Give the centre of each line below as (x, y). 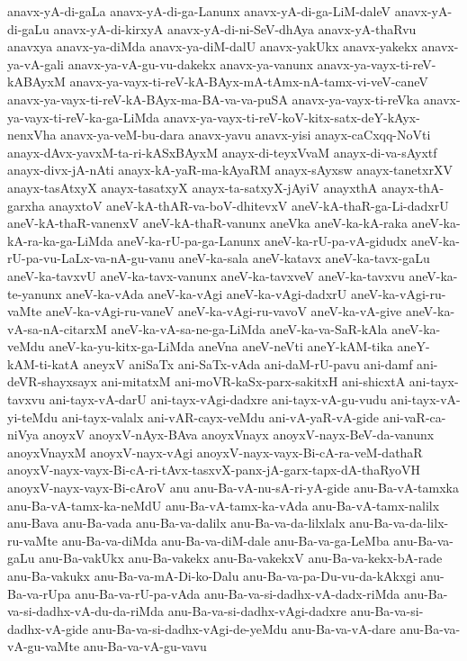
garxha (26, 205)
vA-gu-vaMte (44, 646)
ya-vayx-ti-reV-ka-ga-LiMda (84, 117)
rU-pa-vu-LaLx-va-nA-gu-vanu (91, 258)
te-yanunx (35, 293)
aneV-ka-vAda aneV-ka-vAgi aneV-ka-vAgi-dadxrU (207, 293)
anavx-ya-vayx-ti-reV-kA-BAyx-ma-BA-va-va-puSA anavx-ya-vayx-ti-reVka (214, 99)
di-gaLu (28, 28)
